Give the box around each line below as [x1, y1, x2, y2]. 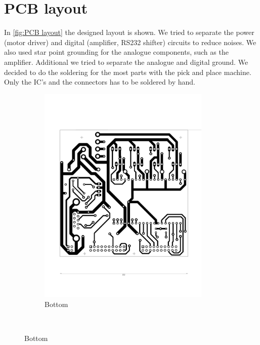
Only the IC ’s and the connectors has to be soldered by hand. [4, 76, 196, 87]
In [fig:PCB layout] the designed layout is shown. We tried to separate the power [4, 27, 254, 37]
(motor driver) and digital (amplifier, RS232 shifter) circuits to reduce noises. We [4, 36, 256, 47]
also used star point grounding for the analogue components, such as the [4, 47, 229, 57]
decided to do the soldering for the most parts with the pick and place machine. [4, 66, 251, 77]
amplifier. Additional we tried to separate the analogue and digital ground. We [4, 56, 248, 67]
